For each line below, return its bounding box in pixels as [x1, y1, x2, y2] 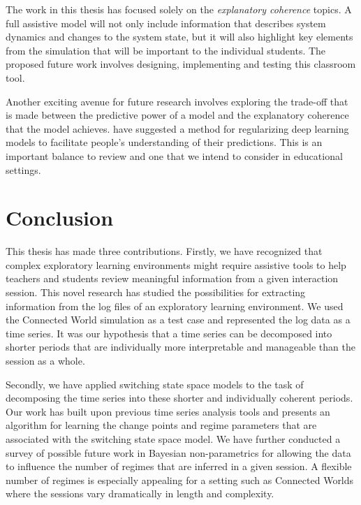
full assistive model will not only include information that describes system [6, 15, 326, 30]
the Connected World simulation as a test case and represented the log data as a [6, 312, 351, 327]
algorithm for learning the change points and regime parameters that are [6, 418, 317, 432]
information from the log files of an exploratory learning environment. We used [6, 298, 344, 313]
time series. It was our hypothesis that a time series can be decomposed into [6, 325, 332, 340]
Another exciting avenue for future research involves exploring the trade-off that [6, 94, 348, 108]
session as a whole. [6, 353, 85, 367]
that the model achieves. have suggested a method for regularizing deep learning [6, 121, 349, 136]
